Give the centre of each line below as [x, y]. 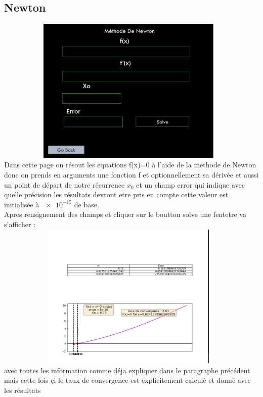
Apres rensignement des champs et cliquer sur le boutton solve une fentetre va [125, 214]
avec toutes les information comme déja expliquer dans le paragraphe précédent [127, 370]
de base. [86, 204]
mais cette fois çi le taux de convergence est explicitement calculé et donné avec [127, 380]
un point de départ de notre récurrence [64, 184]
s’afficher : [20, 224]
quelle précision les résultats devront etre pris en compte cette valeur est [116, 194]
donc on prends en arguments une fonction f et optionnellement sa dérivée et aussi [131, 174]
